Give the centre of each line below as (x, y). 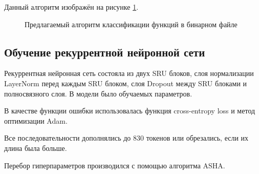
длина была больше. (36, 148)
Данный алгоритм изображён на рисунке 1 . (71, 7)
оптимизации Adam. (36, 120)
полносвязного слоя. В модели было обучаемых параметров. (98, 93)
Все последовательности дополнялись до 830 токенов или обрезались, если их (126, 138)
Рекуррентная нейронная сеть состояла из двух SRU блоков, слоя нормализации (129, 73)
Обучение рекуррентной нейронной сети (105, 52)
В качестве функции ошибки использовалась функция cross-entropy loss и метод (130, 111)
